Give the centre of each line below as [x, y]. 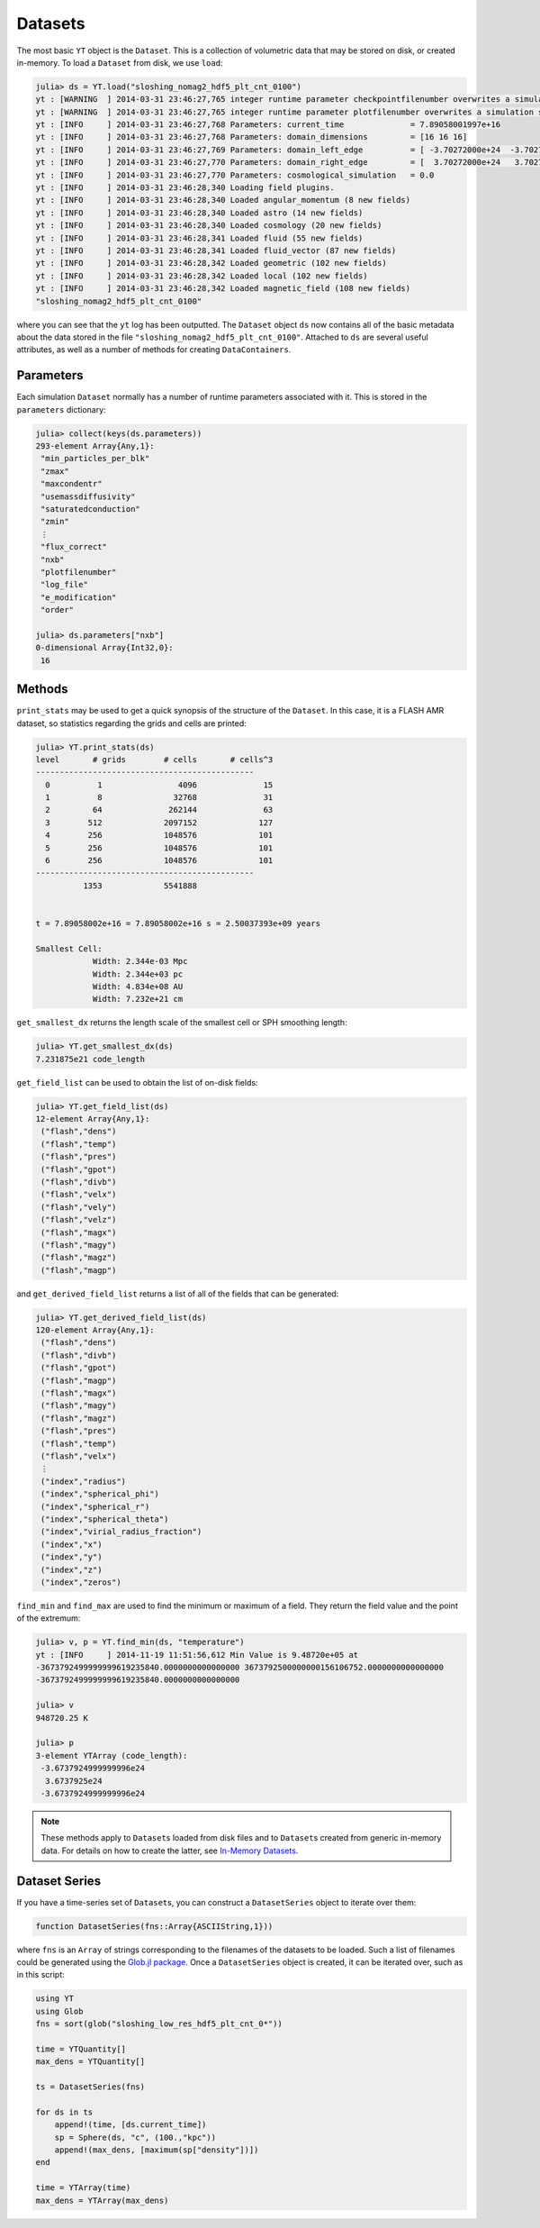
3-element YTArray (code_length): [112, 1755]
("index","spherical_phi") [100, 1494]
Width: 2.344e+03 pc [138, 974]
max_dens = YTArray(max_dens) [102, 2200]
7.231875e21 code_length [90, 1059]
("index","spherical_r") [95, 1506]
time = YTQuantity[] [81, 2049]
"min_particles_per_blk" [95, 459]
